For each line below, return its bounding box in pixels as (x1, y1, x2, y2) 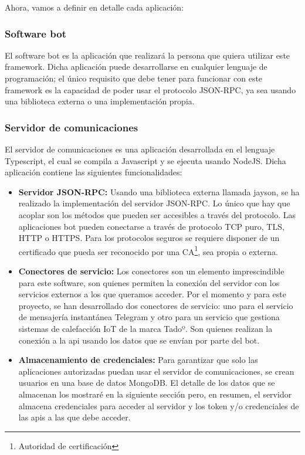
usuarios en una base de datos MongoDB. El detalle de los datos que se (18, 376, 275, 389)
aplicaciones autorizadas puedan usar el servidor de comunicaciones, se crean (18, 365, 294, 377)
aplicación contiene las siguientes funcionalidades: (5, 166, 182, 178)
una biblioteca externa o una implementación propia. (5, 95, 195, 107)
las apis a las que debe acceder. (18, 411, 131, 423)
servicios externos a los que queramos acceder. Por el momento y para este (18, 288, 286, 300)
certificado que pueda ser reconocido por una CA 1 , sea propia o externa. (18, 243, 278, 257)
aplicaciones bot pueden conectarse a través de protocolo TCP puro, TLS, (18, 220, 284, 232)
